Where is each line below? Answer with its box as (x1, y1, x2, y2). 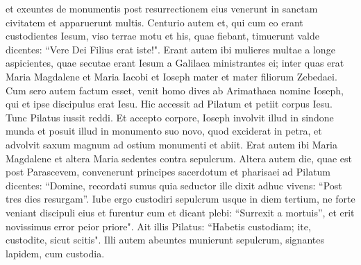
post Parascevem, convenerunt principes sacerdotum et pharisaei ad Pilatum (6, 164, 331, 179)
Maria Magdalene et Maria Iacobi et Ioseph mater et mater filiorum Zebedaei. (6, 69, 337, 83)
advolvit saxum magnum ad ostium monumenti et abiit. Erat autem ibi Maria (6, 137, 338, 151)
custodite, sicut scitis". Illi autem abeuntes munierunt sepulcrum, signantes (6, 232, 324, 247)
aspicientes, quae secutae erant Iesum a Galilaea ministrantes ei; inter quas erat (6, 55, 344, 70)
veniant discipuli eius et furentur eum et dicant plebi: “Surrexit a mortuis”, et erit (6, 205, 355, 219)
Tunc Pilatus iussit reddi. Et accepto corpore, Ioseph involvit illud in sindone (6, 110, 334, 124)
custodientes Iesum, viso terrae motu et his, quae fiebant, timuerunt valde (6, 28, 319, 43)
